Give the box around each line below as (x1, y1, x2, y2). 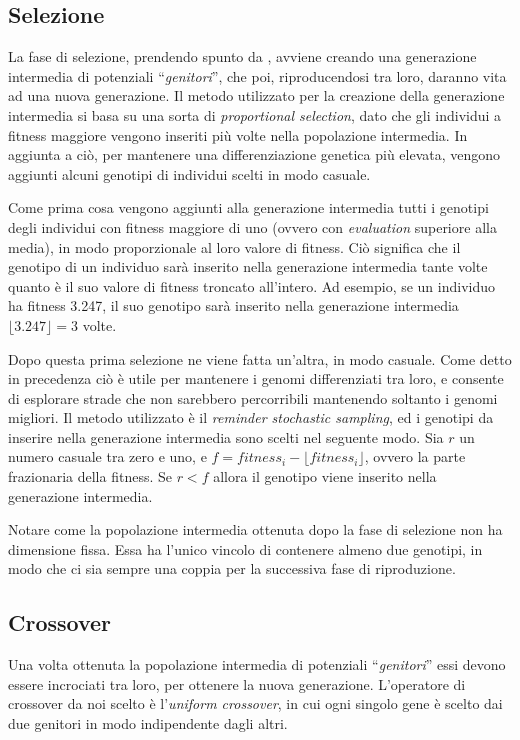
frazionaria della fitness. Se (8, 466, 172, 487)
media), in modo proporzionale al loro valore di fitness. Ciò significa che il (8, 236, 461, 257)
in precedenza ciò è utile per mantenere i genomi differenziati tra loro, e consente (8, 368, 504, 389)
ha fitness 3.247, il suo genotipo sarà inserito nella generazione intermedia (8, 295, 459, 316)
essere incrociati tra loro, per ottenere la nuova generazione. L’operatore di (8, 673, 466, 694)
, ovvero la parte (364, 446, 466, 467)
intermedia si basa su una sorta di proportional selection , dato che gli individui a (8, 104, 502, 125)
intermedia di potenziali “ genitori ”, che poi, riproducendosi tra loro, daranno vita (8, 65, 507, 86)
